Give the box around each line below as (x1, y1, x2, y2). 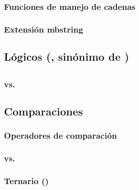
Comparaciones (4, 104, 83, 119)
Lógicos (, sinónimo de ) (4, 49, 129, 64)
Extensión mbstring (4, 23, 83, 35)
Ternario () (4, 175, 49, 187)
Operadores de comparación (4, 129, 117, 142)
